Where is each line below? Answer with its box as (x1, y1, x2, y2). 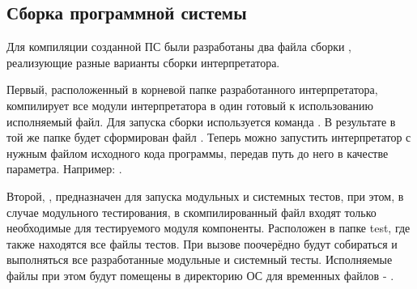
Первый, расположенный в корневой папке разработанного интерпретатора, (6, 81, 378, 98)
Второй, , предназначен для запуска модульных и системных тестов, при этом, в (6, 187, 404, 204)
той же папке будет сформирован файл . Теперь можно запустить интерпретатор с (6, 129, 411, 146)
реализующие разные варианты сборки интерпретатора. (6, 53, 280, 70)
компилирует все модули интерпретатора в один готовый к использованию (6, 96, 373, 113)
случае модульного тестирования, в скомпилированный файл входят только (6, 203, 377, 220)
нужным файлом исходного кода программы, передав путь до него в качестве (6, 144, 389, 161)
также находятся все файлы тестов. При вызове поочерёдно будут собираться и (6, 235, 398, 252)
